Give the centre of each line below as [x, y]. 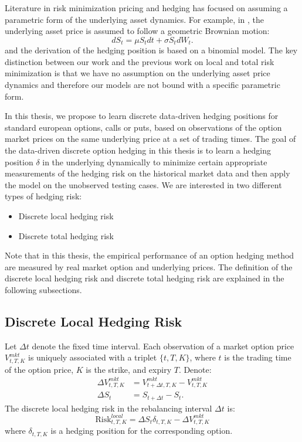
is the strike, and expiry [129, 369]
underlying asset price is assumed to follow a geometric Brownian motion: [137, 31]
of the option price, [39, 369]
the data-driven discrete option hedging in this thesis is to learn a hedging [138, 150]
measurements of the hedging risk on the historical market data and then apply [147, 173]
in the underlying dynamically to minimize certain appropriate [155, 161]
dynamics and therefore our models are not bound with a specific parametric [142, 85]
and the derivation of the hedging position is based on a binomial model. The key [151, 50]
